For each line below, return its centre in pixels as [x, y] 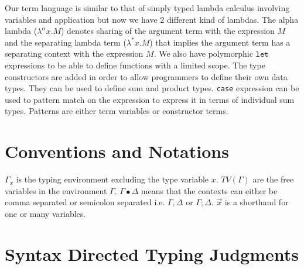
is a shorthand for [257, 202]
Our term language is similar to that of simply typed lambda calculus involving [147, 8]
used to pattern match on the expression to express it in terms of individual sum [150, 99]
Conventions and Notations [117, 151]
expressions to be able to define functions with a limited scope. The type [135, 65]
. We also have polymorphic [203, 54]
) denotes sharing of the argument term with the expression [168, 31]
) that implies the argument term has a [220, 42]
